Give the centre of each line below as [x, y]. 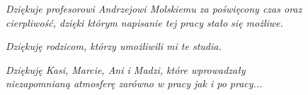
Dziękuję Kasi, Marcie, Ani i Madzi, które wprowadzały [126, 69]
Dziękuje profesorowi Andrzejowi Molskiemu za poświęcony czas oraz [154, 8]
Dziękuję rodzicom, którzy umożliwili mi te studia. [114, 46]
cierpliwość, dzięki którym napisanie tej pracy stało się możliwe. [144, 22]
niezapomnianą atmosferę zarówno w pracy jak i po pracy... [134, 83]
